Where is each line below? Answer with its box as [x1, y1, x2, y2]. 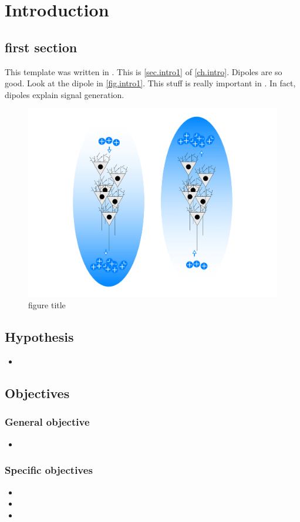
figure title [28, 299, 66, 311]
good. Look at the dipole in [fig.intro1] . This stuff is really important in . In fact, [5, 77, 296, 89]
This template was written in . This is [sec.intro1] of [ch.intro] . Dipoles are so [5, 65, 282, 78]
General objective [5, 415, 90, 429]
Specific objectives [5, 463, 93, 477]
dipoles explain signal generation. [5, 88, 124, 100]
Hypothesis [5, 328, 74, 346]
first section [5, 38, 77, 56]
